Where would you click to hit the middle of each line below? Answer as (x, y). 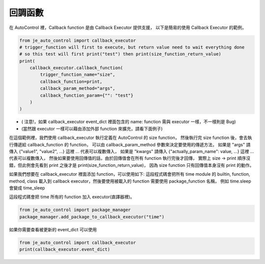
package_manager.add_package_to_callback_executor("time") (92, 217)
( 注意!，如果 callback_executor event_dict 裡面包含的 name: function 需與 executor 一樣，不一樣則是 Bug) (129, 122)
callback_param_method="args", (78, 89)
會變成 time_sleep (27, 188)
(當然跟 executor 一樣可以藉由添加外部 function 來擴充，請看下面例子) (92, 129)
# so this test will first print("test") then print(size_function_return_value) (120, 54)
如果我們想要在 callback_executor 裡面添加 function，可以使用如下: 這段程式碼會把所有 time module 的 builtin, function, (130, 174)
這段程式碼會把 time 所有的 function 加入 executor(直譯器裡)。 (72, 197)
